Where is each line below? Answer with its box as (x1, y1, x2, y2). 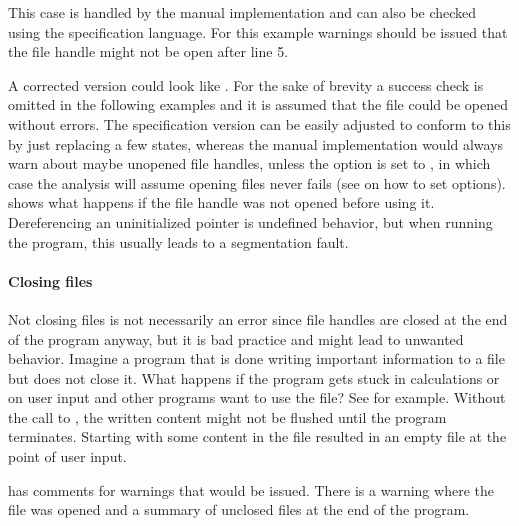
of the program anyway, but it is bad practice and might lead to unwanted (8, 328, 464, 349)
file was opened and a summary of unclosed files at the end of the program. (8, 499, 470, 520)
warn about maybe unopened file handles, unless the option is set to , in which (8, 153, 491, 174)
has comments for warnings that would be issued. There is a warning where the (8, 479, 494, 500)
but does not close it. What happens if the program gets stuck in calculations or (8, 367, 500, 388)
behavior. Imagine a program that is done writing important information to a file (8, 348, 505, 369)
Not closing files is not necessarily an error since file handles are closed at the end (8, 308, 508, 329)
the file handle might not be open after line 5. (8, 41, 289, 62)
